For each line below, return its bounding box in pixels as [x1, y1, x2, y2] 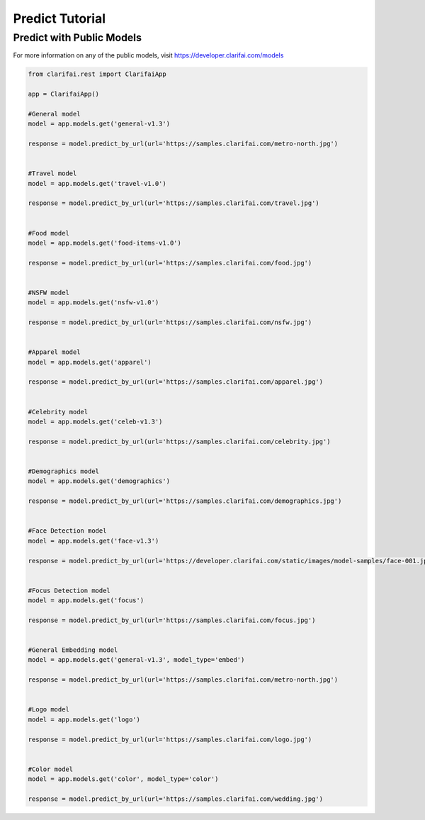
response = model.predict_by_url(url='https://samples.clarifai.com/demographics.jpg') [28, 497, 342, 505]
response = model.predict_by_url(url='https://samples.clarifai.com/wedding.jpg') [28, 794, 324, 803]
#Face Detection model [28, 527, 107, 535]
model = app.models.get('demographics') [28, 477, 170, 485]
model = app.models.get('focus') [28, 597, 144, 604]
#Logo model [28, 706, 70, 714]
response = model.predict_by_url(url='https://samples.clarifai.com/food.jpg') [28, 259, 312, 267]
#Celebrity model [28, 408, 89, 416]
